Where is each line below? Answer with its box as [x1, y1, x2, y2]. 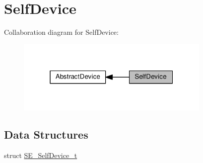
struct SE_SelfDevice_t [4, 150, 77, 161]
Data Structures [4, 127, 88, 142]
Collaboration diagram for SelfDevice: [4, 27, 119, 37]
